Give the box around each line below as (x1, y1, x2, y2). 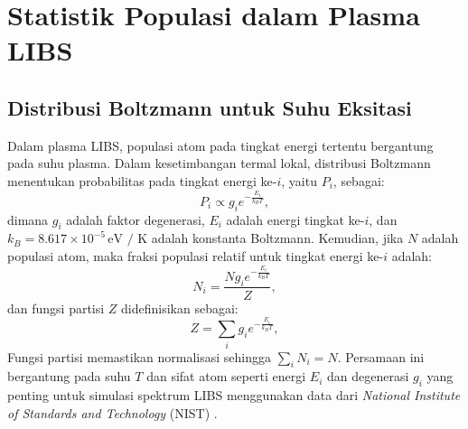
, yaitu (281, 171, 317, 190)
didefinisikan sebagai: (121, 298, 239, 317)
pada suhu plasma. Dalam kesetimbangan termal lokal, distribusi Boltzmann (7, 154, 431, 173)
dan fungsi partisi (7, 298, 105, 317)
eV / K (108, 233, 148, 247)
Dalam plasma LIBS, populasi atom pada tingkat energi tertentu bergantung (7, 135, 434, 154)
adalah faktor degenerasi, (66, 210, 205, 228)
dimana (7, 210, 49, 228)
